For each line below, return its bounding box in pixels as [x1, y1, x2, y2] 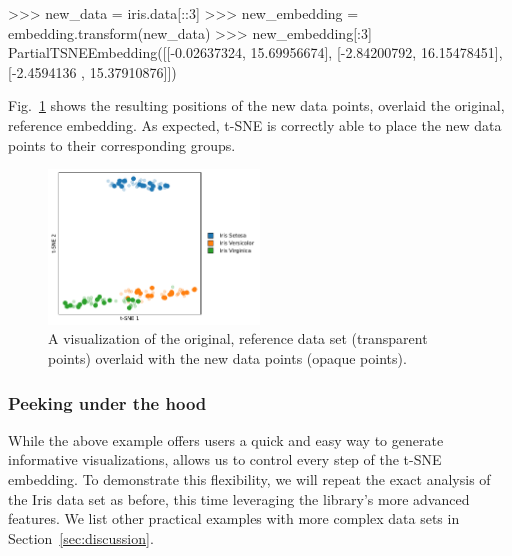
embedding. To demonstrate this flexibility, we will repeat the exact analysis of [8, 469, 491, 490]
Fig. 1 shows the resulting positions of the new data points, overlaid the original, [8, 95, 505, 116]
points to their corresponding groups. [8, 134, 236, 155]
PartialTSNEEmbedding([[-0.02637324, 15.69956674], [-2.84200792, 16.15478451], [8, 42, 503, 63]
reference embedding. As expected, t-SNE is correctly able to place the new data [8, 114, 502, 135]
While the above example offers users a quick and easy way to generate [8, 429, 444, 450]
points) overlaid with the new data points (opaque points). [48, 348, 407, 369]
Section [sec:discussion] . [8, 527, 154, 548]
